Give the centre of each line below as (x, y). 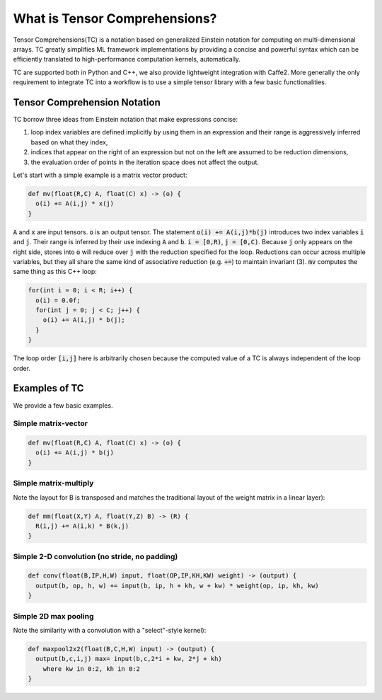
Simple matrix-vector (51, 423)
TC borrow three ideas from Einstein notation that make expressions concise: (126, 120)
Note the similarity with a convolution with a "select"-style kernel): (110, 630)
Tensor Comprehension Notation (87, 102)
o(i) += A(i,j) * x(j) (75, 204)
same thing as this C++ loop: (55, 272)
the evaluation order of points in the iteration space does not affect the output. (145, 162)
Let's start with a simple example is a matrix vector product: (100, 175)
